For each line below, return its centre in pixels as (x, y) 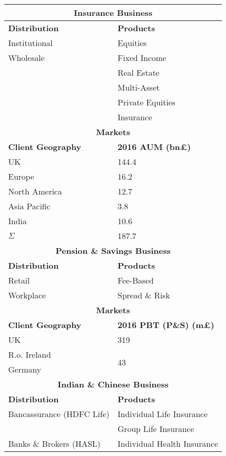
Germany (25, 369)
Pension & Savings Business (113, 251)
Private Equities (147, 102)
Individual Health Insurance (168, 443)
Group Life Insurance (156, 429)
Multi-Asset (139, 87)
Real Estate (138, 72)
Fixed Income (142, 58)
